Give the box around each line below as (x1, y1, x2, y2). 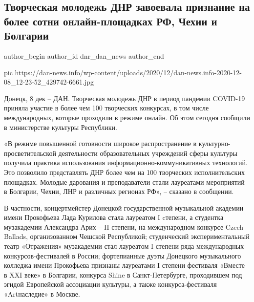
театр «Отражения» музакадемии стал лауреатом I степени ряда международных (4, 241, 244, 251)
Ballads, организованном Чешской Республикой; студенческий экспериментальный (4, 231, 250, 241)
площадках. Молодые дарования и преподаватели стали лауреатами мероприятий (4, 176, 245, 187)
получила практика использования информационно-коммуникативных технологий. (4, 157, 248, 168)
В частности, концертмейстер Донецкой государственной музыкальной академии (4, 202, 244, 213)
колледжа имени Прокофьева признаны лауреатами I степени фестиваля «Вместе (4, 260, 245, 270)
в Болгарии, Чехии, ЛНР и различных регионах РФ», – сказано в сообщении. (4, 186, 234, 196)
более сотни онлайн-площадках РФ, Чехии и (4, 13, 217, 28)
